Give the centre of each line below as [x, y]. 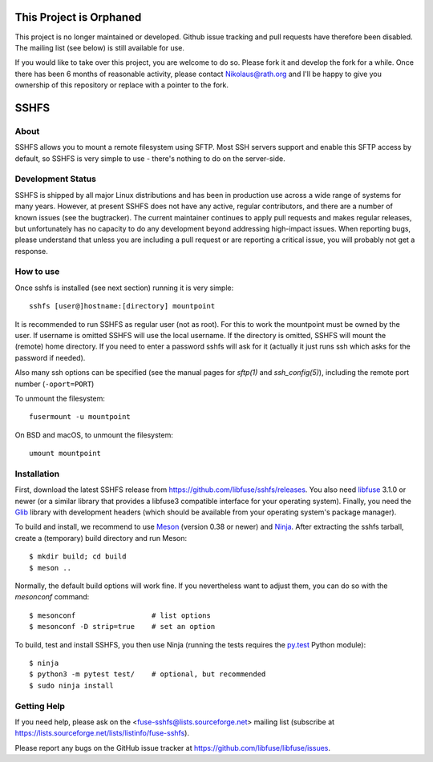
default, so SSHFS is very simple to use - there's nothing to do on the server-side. [150, 158]
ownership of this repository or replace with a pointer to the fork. [121, 85]
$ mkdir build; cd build [78, 556]
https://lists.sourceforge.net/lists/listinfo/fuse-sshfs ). [102, 733]
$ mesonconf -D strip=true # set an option [122, 627]
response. [31, 251]
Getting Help [40, 706]
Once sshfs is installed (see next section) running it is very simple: [124, 288]
